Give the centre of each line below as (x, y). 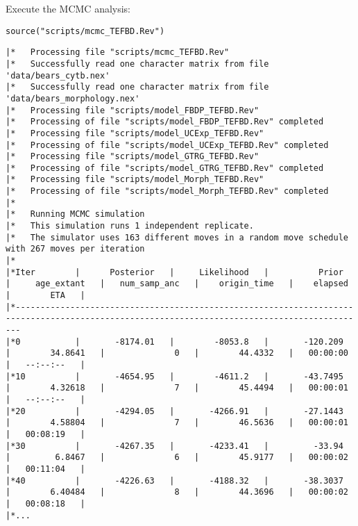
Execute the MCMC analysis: (68, 8)
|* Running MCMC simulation (75, 214)
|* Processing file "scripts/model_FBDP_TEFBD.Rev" (133, 110)
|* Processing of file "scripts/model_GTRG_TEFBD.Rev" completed (165, 168)
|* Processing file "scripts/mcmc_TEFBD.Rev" (118, 52)
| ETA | (45, 296)
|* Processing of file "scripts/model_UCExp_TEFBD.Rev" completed (167, 145)
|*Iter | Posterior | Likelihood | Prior (174, 272)
